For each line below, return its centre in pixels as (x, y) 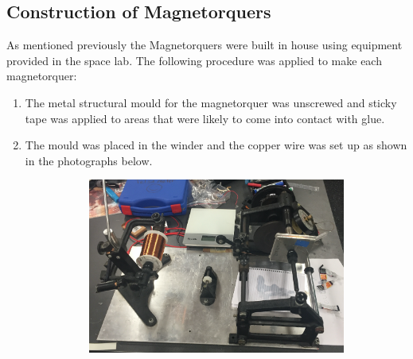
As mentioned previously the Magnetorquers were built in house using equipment (205, 45)
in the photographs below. (89, 160)
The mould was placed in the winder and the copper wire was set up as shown (216, 145)
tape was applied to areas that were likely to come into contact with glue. (205, 118)
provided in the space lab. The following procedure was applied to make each (194, 60)
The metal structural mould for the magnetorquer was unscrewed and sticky (211, 102)
